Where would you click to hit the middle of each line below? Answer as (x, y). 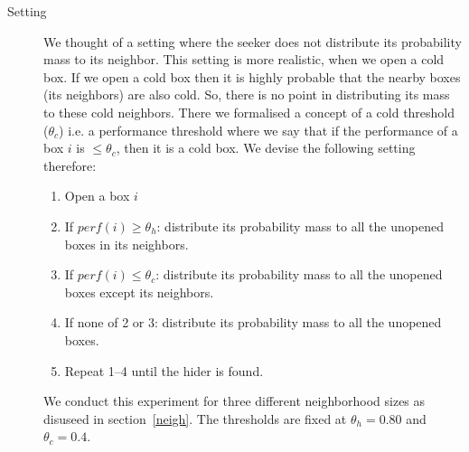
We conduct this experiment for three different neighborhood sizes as (234, 401)
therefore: (70, 165)
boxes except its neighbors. (139, 292)
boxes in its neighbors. (127, 244)
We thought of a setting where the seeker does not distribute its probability (253, 41)
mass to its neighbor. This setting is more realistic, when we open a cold (244, 59)
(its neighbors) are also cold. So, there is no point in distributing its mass (247, 94)
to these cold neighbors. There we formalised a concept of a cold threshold (249, 112)
